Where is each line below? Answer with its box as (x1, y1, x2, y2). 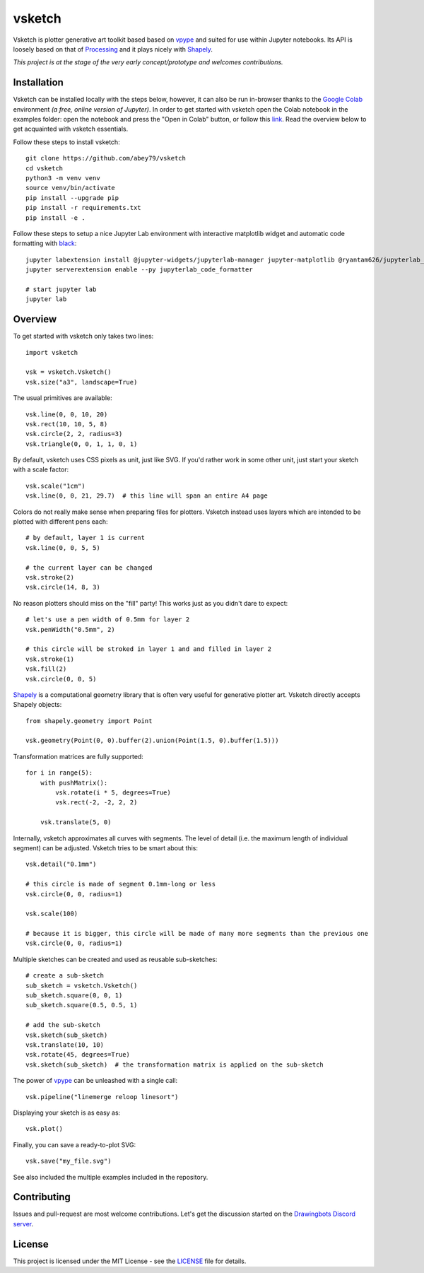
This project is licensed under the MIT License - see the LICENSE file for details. (13, 1257, 247, 1265)
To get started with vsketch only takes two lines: (13, 332, 154, 341)
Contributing (13, 1191, 71, 1203)
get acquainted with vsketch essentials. (13, 124, 129, 134)
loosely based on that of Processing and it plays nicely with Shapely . (13, 45, 213, 53)
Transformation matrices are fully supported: (13, 752, 144, 761)
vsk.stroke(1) (25, 655, 74, 663)
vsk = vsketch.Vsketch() (25, 368, 112, 376)
